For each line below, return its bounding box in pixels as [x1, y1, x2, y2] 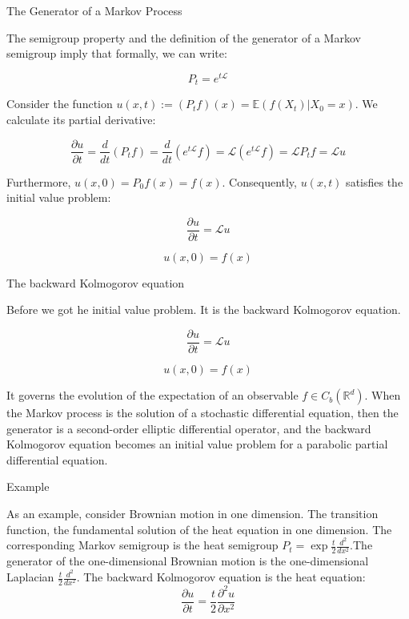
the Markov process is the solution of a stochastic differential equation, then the [6, 404, 399, 421]
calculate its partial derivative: [6, 111, 156, 127]
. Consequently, [222, 173, 297, 190]
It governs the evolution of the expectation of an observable [6, 387, 299, 404]
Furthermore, [6, 173, 71, 190]
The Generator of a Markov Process [6, 2, 182, 18]
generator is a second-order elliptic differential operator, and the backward [6, 420, 371, 436]
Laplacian [6, 569, 54, 585]
